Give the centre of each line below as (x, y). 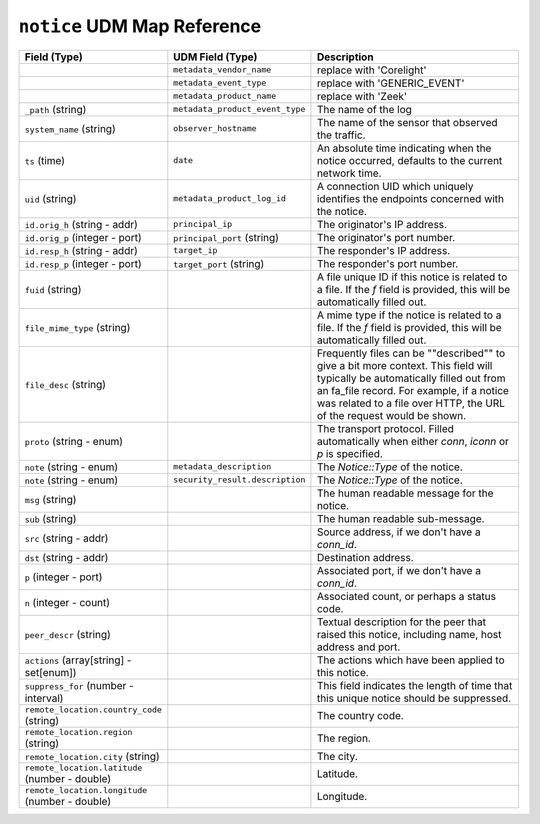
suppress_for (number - (79, 685)
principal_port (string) (226, 237)
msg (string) (50, 499)
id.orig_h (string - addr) (81, 224)
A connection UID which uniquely (395, 186)
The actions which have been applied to (410, 660)
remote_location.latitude (83, 767)
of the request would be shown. (391, 415)
